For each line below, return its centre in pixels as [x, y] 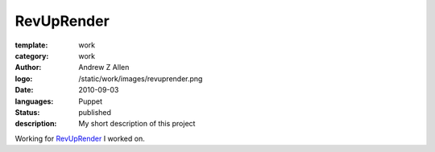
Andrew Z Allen [104, 68]
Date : [24, 90]
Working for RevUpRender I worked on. [80, 138]
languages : [34, 101]
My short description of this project [137, 124]
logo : [24, 78]
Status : [27, 112]
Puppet [91, 101]
